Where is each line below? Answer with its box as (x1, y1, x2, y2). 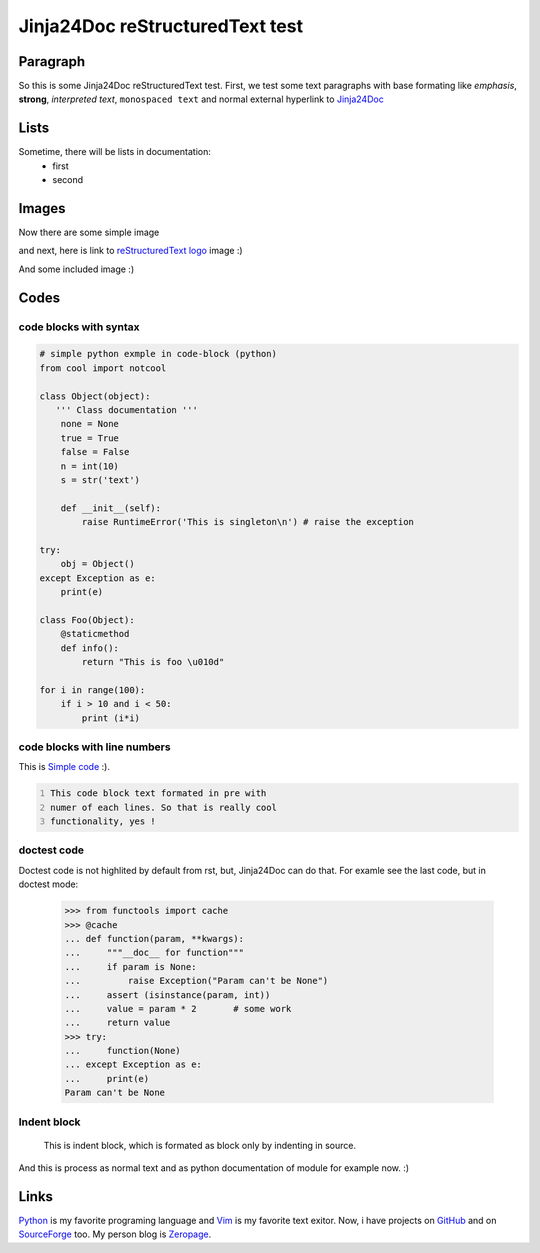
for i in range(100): (39, 684, 146, 695)
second (52, 174, 84, 186)
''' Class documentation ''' (55, 404, 199, 415)
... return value (64, 1017, 171, 1029)
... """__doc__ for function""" (64, 947, 245, 959)
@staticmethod (60, 628, 130, 640)
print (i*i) (81, 712, 140, 724)
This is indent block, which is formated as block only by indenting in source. (43, 1139, 357, 1151)
